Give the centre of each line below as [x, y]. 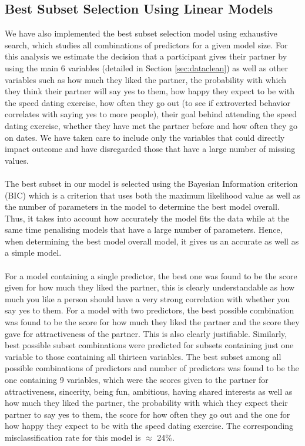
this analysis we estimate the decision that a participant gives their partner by [146, 56]
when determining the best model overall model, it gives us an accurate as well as [152, 241]
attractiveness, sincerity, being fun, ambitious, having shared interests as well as [149, 391]
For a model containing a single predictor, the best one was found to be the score [151, 275]
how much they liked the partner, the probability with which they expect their [146, 403]
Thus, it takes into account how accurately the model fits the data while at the [147, 218]
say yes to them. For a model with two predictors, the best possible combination [150, 310]
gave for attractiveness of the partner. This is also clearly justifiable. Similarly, [146, 333]
